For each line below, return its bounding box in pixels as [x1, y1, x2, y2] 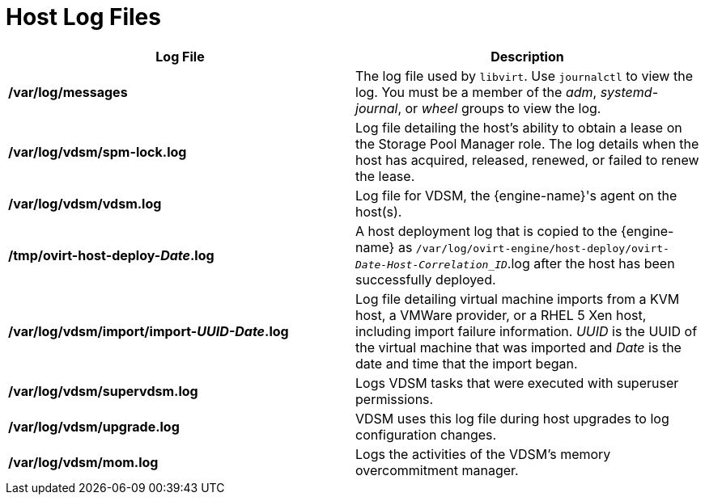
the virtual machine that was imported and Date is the [355, 339, 682, 356]
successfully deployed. [355, 271, 496, 288]
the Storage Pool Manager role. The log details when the [355, 135, 699, 152]
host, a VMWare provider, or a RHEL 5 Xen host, [355, 306, 647, 323]
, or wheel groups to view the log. [397, 99, 601, 116]
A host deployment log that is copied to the [355, 222, 618, 239]
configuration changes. [355, 426, 497, 443]
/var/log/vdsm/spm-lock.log [8, 143, 187, 160]
